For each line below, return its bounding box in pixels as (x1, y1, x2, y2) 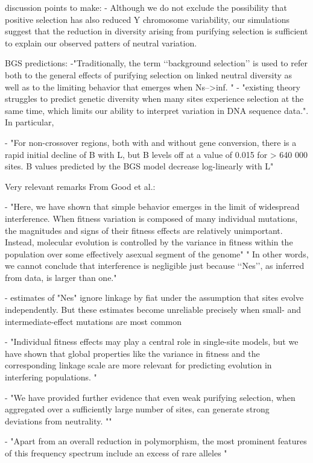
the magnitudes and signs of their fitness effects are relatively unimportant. (5, 224, 283, 236)
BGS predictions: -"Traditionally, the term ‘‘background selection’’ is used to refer (5, 57, 308, 69)
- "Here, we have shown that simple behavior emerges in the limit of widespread (5, 200, 300, 213)
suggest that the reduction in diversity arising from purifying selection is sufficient (5, 25, 308, 37)
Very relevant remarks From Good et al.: (5, 180, 156, 192)
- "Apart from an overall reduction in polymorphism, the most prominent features (5, 435, 307, 447)
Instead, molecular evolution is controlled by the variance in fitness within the (5, 236, 293, 248)
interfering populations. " (5, 371, 97, 383)
